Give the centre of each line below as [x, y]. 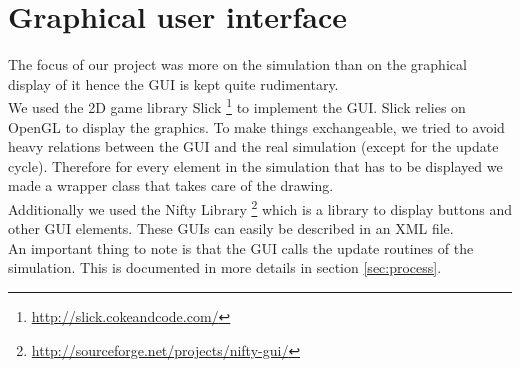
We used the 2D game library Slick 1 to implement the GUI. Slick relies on [237, 105]
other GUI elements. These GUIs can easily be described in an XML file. [231, 228]
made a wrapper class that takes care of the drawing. [171, 185]
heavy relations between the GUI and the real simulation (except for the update [253, 146]
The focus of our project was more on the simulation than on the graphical [237, 64]
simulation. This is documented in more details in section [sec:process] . [225, 267]
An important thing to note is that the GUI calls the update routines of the [241, 247]
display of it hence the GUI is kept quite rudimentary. [173, 83]
